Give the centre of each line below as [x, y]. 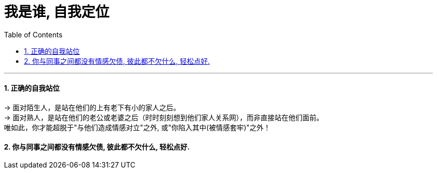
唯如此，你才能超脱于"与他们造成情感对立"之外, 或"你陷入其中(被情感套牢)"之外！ [137, 127]
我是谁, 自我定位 [57, 12]
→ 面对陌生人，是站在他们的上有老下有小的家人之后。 [92, 107]
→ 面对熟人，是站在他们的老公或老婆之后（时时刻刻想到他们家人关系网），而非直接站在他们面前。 [164, 117]
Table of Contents [33, 34]
